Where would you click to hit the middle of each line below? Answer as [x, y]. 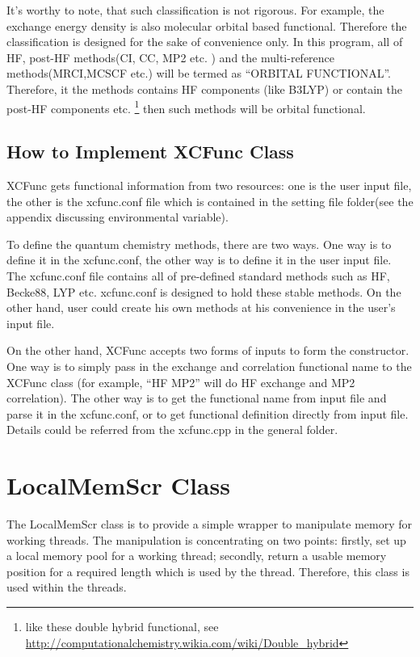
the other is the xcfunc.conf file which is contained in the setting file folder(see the [210, 201]
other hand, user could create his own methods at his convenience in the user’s [201, 307]
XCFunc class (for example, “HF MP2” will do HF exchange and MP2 [181, 382]
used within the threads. [67, 587]
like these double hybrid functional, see [122, 627]
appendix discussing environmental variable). [118, 217]
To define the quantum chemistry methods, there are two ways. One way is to [199, 244]
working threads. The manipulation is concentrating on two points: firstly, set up [206, 539]
